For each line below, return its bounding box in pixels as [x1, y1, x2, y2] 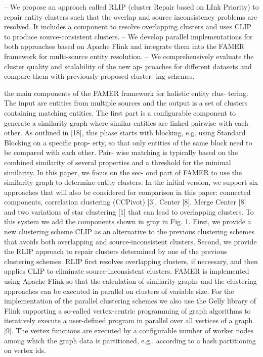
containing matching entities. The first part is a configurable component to [4, 107, 236, 118]
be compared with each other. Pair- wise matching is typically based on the [4, 147, 238, 158]
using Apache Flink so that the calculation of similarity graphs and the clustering [4, 276, 257, 286]
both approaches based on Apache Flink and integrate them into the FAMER [4, 41, 245, 52]
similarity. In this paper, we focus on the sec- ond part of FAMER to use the [4, 167, 242, 177]
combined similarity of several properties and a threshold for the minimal [4, 157, 231, 167]
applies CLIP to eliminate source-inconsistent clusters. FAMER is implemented [4, 266, 249, 276]
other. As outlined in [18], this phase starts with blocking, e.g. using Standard [4, 127, 246, 138]
